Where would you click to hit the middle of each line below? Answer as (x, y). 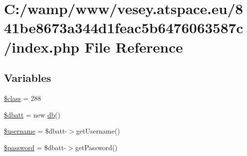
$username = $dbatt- (36, 131)
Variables (28, 78)
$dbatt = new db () (32, 114)
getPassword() (96, 147)
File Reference (134, 47)
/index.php (42, 47)
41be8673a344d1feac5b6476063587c (123, 28)
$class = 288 (23, 98)
